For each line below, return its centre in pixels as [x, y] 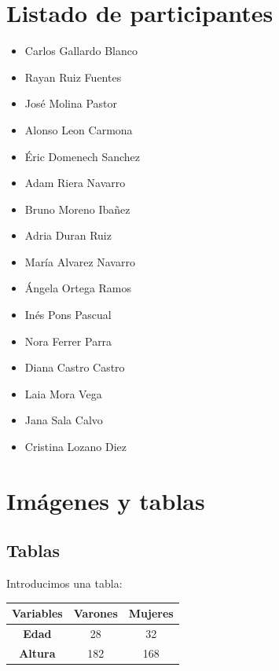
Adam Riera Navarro [75, 183]
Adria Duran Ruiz [68, 235]
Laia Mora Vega [63, 393]
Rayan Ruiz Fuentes [73, 77]
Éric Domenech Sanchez [83, 156]
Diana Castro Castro [75, 367]
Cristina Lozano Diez [76, 447]
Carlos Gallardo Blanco [81, 51]
